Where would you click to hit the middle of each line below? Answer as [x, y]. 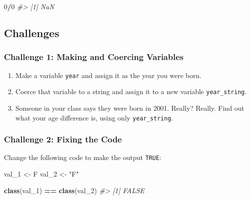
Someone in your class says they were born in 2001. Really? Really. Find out [130, 108]
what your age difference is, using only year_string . [94, 117]
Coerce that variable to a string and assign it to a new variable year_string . [131, 91]
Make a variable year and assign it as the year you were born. [108, 75]
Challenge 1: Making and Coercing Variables [94, 57]
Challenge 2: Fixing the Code [63, 139]
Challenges [32, 32]
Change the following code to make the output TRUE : [83, 157]
